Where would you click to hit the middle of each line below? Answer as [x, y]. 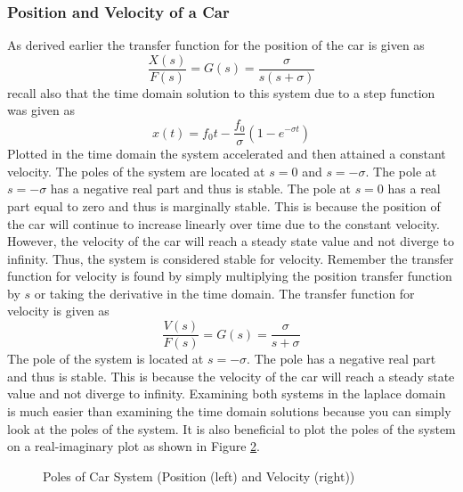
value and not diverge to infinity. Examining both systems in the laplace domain [227, 394]
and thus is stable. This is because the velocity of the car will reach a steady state [231, 376]
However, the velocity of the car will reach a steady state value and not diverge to [231, 241]
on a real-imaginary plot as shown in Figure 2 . [134, 446]
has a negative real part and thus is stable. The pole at [200, 189]
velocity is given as [58, 311]
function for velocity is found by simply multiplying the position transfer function [230, 276]
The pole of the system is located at [106, 359]
